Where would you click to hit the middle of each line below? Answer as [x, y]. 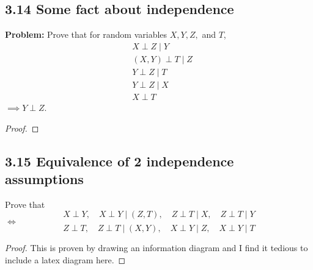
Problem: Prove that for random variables [86, 34]
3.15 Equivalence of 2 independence [120, 161]
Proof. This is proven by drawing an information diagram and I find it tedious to [156, 248]
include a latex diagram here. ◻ [65, 259]
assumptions [44, 178]
